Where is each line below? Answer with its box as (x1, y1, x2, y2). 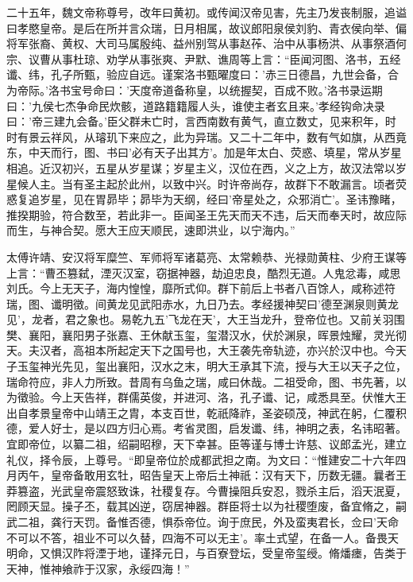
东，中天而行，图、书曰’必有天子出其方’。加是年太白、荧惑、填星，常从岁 (6, 144, 391, 161)
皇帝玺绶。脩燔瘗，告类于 (272, 545, 407, 561)
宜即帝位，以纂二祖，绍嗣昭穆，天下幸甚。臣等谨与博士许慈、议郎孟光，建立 (6, 436, 407, 452)
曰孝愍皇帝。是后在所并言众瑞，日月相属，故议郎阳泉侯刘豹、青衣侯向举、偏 (6, 19, 407, 36)
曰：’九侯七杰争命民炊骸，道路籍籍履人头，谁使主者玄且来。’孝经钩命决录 (6, 97, 385, 114)
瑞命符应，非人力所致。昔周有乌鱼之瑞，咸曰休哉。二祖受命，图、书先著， (6, 373, 396, 390)
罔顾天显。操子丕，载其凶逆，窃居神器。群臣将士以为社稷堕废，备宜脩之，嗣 (6, 498, 407, 514)
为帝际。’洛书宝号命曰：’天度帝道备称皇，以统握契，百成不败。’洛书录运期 (6, 81, 383, 98)
